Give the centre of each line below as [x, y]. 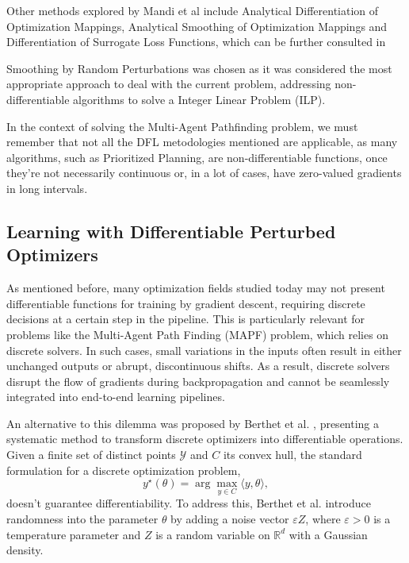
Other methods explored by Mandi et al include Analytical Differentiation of [193, 10]
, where [323, 519]
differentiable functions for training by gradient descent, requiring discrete [186, 303]
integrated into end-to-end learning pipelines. [116, 397]
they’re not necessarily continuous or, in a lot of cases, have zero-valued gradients [204, 173]
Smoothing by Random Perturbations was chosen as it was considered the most [199, 68]
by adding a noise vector [230, 519]
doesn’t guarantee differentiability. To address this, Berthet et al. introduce [189, 503]
